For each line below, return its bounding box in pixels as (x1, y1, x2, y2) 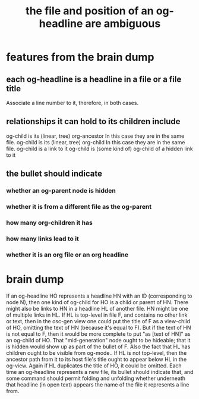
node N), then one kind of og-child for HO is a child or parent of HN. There (6, 298, 189, 305)
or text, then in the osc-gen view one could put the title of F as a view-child (6, 317, 190, 324)
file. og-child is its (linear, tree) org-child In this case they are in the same (6, 138, 185, 146)
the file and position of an (26, 4, 154, 18)
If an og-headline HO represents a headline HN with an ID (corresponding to (6, 292, 192, 299)
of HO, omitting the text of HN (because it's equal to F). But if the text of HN (6, 324, 191, 331)
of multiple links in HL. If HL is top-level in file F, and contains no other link (6, 311, 188, 318)
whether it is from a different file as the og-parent (6, 203, 152, 211)
